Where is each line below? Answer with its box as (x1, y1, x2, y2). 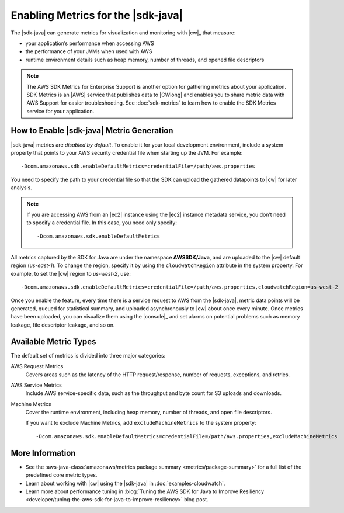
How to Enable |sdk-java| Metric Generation (11, 126, 173, 136)
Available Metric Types (11, 337, 96, 346)
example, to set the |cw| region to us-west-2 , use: (11, 270, 131, 277)
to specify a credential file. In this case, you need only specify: (26, 219, 178, 226)
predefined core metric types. (25, 472, 98, 479)
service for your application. (26, 108, 95, 115)
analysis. (11, 184, 32, 191)
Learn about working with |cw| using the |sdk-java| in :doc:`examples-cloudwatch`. (25, 480, 225, 487)
